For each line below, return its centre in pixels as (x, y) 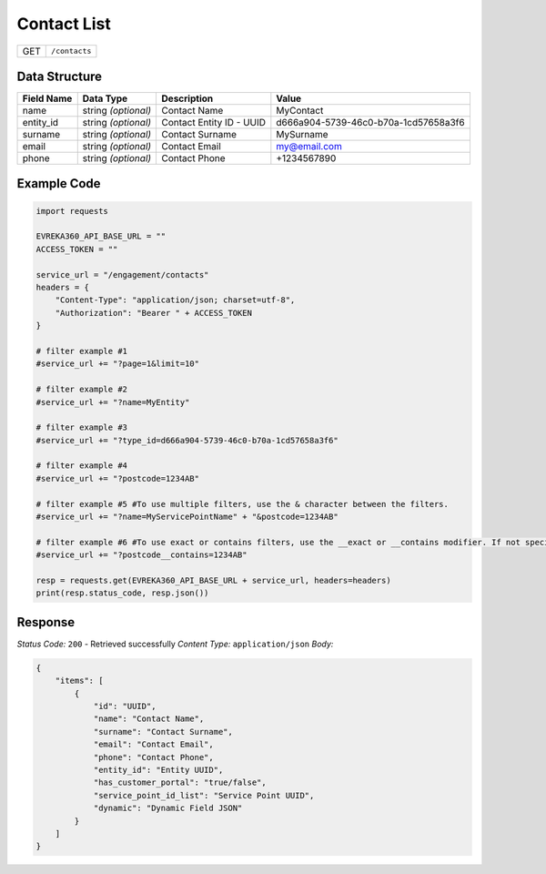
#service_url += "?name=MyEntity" (113, 402)
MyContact (300, 111)
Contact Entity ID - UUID (214, 123)
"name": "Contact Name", (149, 719)
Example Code (59, 183)
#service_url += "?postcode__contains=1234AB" (142, 555)
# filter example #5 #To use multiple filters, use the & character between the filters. (243, 504)
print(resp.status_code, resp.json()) (122, 593)
